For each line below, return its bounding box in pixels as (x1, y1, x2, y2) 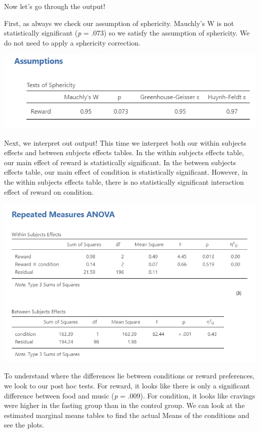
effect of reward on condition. (4, 186, 94, 197)
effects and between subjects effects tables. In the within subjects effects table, (4, 147, 244, 158)
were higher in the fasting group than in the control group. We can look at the (4, 400, 245, 410)
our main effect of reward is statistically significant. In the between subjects (4, 157, 236, 167)
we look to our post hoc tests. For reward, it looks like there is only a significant (4, 380, 250, 391)
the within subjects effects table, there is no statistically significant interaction (4, 176, 244, 187)
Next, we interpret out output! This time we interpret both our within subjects (4, 137, 246, 148)
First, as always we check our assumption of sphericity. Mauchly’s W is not (4, 18, 234, 28)
